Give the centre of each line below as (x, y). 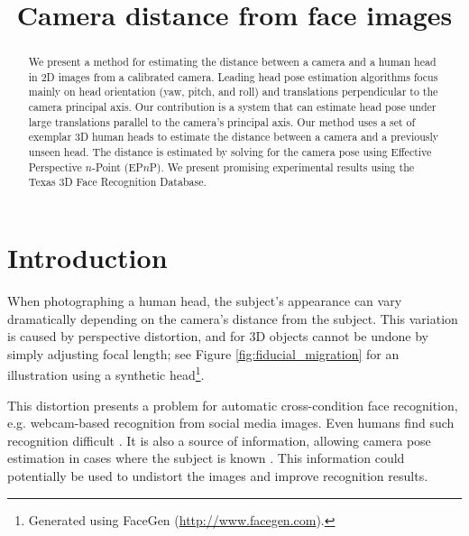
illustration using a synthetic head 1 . (106, 374)
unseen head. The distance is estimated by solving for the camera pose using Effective (230, 152)
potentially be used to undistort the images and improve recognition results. (218, 476)
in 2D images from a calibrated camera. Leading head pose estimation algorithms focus (233, 76)
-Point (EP (117, 166)
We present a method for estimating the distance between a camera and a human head (232, 62)
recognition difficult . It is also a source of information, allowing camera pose (219, 440)
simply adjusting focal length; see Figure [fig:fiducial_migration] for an (203, 353)
